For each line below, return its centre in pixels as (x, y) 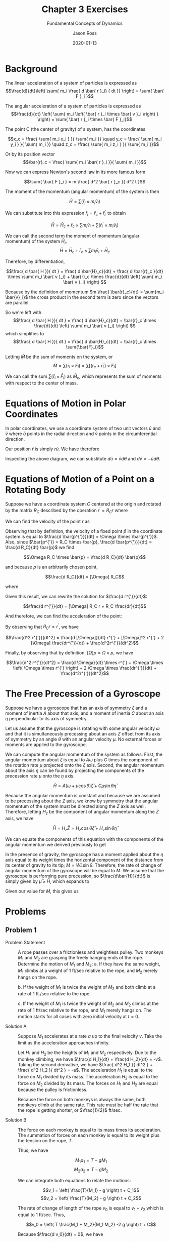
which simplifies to (25, 333)
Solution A (16, 1026)
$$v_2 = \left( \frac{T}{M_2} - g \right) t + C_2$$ (91, 1198)
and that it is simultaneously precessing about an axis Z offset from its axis (83, 733)
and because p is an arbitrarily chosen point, (52, 567)
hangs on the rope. (38, 977)
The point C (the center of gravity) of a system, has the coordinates (75, 129)
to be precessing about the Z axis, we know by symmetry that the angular (82, 801)
